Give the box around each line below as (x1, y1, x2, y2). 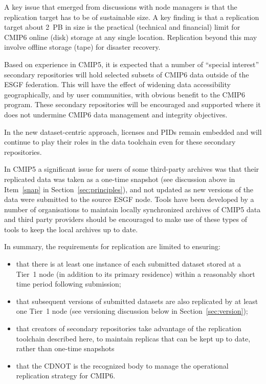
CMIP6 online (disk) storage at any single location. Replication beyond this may (4, 31, 257, 42)
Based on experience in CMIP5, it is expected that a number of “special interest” (4, 58, 259, 69)
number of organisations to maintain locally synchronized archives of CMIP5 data (4, 204, 261, 214)
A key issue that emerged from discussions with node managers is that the (4, 2, 237, 12)
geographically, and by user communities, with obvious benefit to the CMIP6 (4, 89, 246, 99)
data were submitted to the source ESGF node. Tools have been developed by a (4, 194, 254, 205)
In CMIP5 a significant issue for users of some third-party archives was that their (4, 164, 259, 174)
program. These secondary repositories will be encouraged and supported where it (4, 99, 261, 110)
